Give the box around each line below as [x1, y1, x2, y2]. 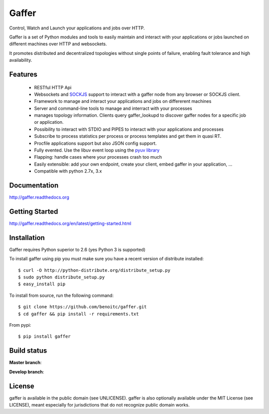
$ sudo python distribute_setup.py [18, 274, 105, 280]
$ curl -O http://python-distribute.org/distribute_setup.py [18, 267, 170, 273]
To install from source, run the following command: [9, 292, 114, 298]
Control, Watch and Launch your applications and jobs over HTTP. [9, 25, 145, 31]
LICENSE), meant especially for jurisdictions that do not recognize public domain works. [9, 402, 190, 408]
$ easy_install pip [18, 281, 66, 287]
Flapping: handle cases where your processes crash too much [34, 154, 162, 160]
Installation [9, 233, 45, 242]
